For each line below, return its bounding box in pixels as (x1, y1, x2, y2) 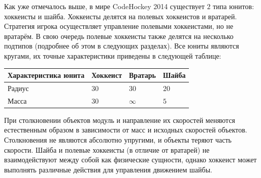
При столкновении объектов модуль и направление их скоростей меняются (4, 114, 236, 125)
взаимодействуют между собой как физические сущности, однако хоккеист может (4, 154, 257, 165)
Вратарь (129, 70, 156, 80)
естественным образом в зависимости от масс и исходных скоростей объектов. (4, 124, 247, 135)
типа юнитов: (213, 1, 254, 11)
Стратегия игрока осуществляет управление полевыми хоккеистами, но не (4, 21, 234, 31)
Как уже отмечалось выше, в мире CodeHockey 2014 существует (4, 1, 205, 11)
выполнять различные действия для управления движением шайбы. (4, 164, 212, 174)
